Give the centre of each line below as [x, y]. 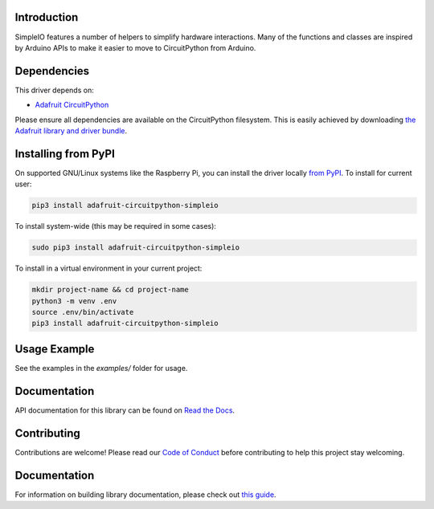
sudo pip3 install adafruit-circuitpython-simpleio [136, 248]
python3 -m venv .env [74, 301]
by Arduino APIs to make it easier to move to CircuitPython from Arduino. [135, 47]
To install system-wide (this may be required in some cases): [116, 226]
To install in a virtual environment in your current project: [108, 268]
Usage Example [55, 349]
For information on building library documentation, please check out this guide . [145, 495]
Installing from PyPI [65, 154]
